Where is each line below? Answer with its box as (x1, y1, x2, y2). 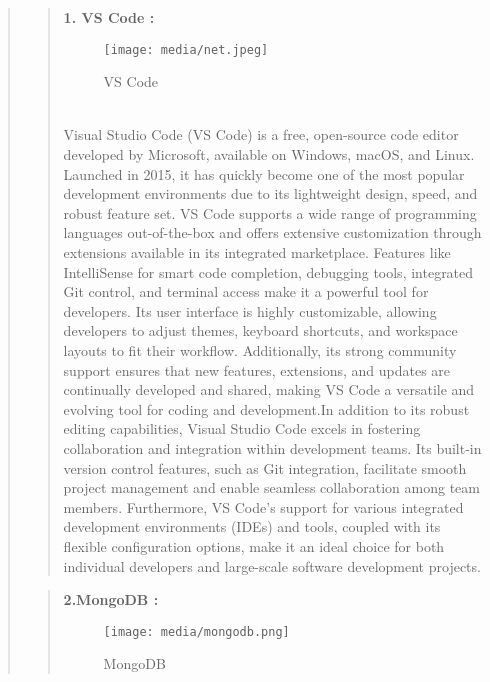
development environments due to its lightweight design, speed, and (63, 183, 478, 204)
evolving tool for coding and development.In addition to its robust (63, 398, 470, 419)
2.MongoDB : (63, 589, 159, 610)
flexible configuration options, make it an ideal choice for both (63, 535, 445, 556)
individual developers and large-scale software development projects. (63, 555, 481, 576)
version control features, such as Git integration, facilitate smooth (63, 457, 467, 478)
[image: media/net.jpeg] (103, 42, 269, 57)
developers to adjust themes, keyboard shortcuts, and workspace (63, 320, 458, 341)
